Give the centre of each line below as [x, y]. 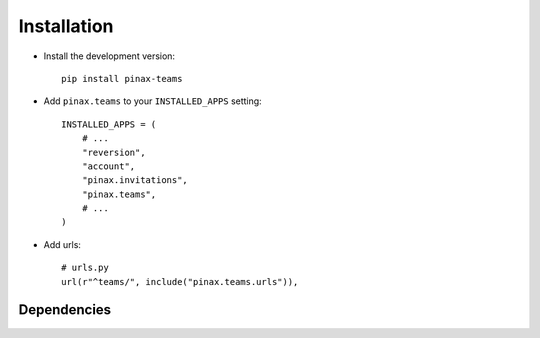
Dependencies [65, 310]
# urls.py [85, 268]
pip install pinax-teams [122, 78]
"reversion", [113, 152]
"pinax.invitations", [135, 180]
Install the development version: [109, 56]
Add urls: [62, 244]
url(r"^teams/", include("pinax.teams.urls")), [180, 281]
